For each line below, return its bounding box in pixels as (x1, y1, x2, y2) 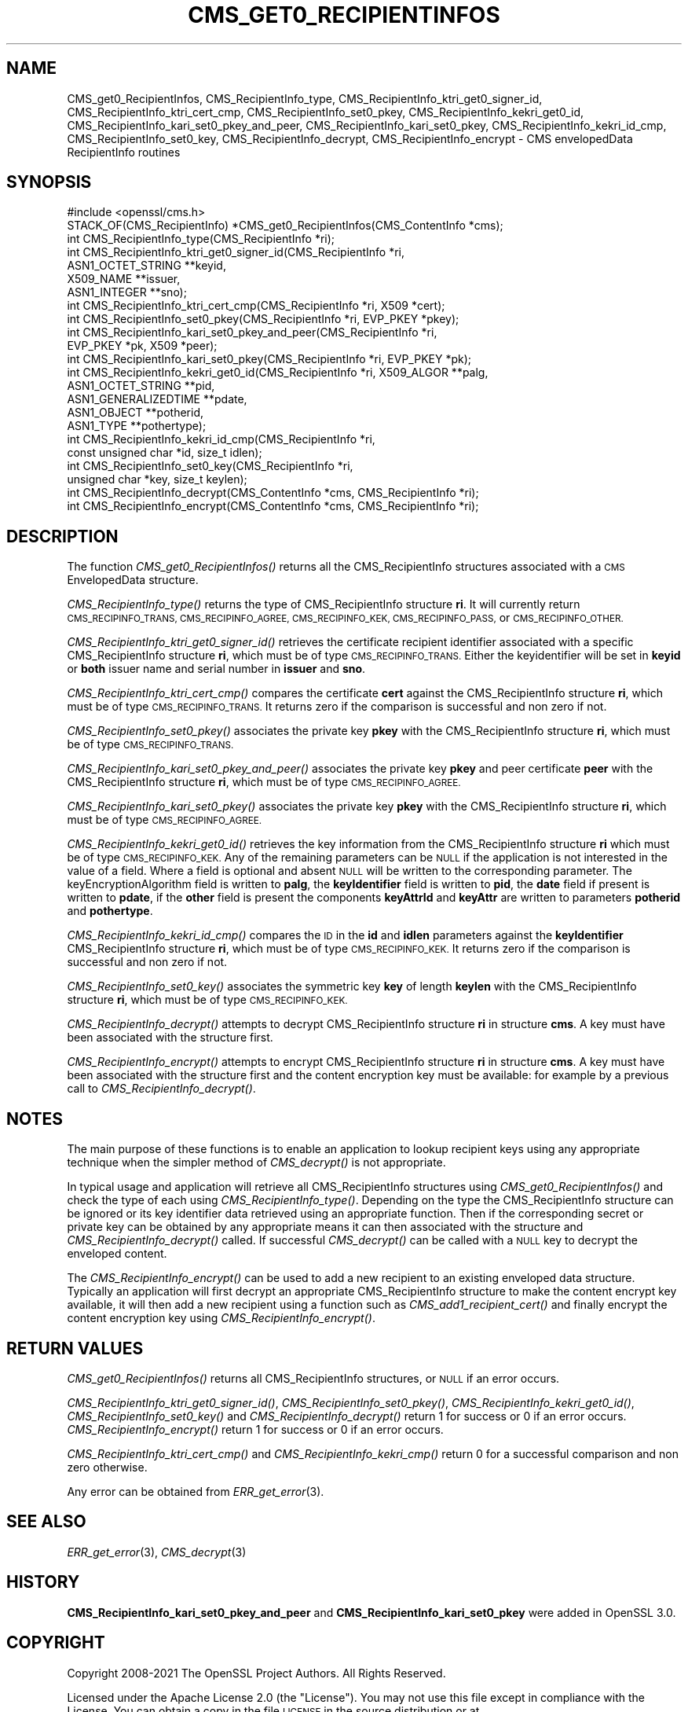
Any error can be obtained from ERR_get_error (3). (67, 1484, 324, 1498)
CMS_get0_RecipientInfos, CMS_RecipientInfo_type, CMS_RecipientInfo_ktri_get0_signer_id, (67, 91, 543, 105)
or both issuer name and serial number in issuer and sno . (67, 662, 366, 676)
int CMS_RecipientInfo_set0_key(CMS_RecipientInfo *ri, (67, 459, 353, 473)
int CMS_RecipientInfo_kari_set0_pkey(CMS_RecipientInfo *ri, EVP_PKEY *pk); (67, 352, 472, 366)
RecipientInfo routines (67, 145, 181, 159)
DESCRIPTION (6, 526, 119, 546)
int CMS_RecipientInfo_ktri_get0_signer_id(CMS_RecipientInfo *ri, (67, 245, 405, 259)
